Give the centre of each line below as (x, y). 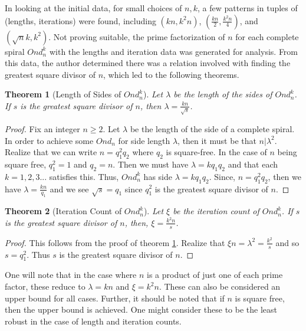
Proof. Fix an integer (42, 128)
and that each (253, 164)
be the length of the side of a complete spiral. (212, 128)
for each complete (267, 36)
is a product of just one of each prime (215, 275)
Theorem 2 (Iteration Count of (63, 211)
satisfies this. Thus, (84, 176)
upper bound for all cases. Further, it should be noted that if (115, 298)
